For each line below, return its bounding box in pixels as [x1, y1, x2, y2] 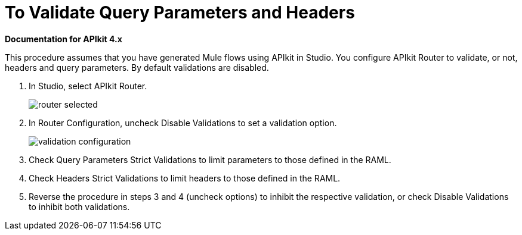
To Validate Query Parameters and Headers [5, 2, 355, 23]
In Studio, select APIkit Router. [29, 80, 147, 91]
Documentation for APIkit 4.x [5, 33, 122, 44]
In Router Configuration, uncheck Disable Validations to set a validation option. [29, 117, 337, 128]
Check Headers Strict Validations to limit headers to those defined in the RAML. [29, 173, 341, 183]
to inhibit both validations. [29, 201, 130, 212]
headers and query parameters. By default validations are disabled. [5, 62, 269, 73]
